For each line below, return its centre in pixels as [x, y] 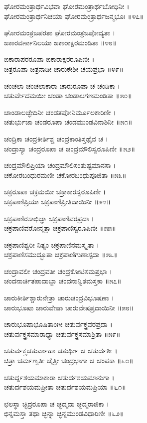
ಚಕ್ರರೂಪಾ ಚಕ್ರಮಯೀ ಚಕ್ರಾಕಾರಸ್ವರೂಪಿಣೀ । [55, 192]
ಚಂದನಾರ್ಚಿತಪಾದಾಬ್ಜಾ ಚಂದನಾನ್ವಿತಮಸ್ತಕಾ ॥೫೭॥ [63, 281]
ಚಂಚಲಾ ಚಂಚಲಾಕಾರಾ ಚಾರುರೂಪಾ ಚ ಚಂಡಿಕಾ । [62, 85]
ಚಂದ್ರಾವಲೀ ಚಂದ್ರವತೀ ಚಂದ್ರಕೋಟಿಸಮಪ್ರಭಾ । [58, 271]
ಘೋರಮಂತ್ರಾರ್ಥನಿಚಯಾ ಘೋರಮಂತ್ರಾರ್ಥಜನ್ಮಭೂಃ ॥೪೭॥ [74, 16]
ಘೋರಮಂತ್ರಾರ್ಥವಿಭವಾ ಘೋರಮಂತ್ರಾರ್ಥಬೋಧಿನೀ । [67, 6]
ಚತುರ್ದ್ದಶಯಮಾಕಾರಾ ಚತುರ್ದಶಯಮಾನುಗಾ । [59, 377]
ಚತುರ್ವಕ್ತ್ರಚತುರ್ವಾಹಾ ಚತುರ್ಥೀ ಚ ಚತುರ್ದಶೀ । [61, 351]
